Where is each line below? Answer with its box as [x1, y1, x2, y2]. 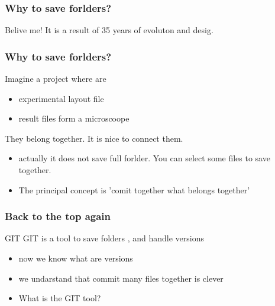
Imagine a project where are [5, 72, 106, 85]
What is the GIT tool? [18, 292, 101, 304]
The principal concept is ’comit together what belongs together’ [18, 183, 250, 196]
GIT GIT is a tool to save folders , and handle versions [5, 232, 205, 244]
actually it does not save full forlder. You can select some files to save [18, 152, 270, 164]
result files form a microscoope [18, 112, 130, 125]
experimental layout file [18, 92, 104, 104]
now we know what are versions [18, 252, 133, 264]
